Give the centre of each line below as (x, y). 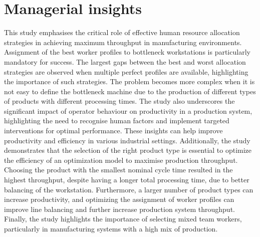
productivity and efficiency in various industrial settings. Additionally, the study (127, 140)
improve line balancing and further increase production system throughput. (119, 209)
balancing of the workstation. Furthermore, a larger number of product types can (129, 189)
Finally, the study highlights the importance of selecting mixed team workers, (123, 219)
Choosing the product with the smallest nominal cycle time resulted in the (118, 170)
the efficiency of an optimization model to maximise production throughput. (121, 160)
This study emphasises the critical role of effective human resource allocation (122, 32)
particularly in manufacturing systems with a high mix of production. (111, 228)
